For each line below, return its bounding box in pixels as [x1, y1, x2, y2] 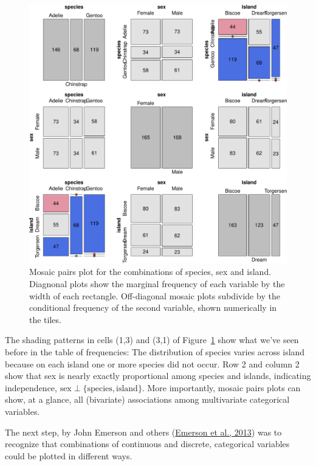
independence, [5, 381, 57, 394]
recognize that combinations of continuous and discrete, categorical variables [5, 437, 290, 450]
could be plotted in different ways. [5, 449, 132, 462]
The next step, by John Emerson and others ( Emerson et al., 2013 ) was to [5, 425, 282, 438]
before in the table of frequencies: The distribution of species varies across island [5, 345, 305, 358]
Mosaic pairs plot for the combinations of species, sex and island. [29, 265, 272, 278]
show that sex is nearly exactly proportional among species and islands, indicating [5, 369, 311, 382]
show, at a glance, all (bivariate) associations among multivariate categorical [5, 393, 290, 406]
